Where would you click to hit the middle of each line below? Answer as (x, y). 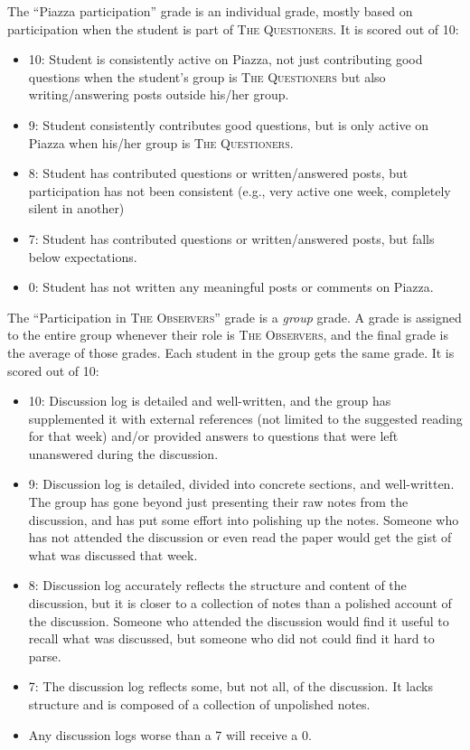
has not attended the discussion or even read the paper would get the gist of (240, 537)
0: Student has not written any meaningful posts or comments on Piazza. (231, 287)
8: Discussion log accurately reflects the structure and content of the (217, 585)
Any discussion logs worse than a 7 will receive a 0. (170, 734)
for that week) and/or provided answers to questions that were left (213, 436)
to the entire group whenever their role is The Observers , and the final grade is (228, 335)
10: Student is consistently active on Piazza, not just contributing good (226, 59)
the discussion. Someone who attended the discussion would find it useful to (239, 620)
